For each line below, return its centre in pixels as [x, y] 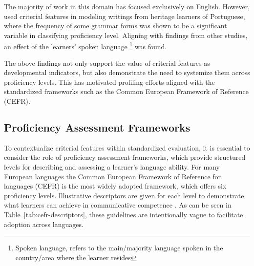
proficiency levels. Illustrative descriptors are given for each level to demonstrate [124, 195]
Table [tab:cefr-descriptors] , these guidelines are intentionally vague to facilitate [124, 214]
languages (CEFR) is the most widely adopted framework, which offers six [115, 186]
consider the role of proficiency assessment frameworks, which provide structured [125, 157]
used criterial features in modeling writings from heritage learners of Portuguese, [125, 16]
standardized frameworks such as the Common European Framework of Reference [126, 91]
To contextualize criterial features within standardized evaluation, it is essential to [127, 147]
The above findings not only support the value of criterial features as [107, 63]
